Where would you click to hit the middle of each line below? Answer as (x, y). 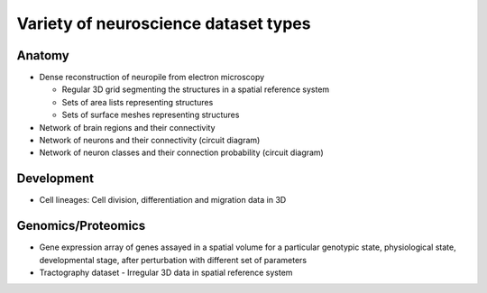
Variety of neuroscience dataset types (164, 23)
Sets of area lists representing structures (138, 102)
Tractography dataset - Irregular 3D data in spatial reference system (166, 272)
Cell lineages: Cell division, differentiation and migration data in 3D (163, 200)
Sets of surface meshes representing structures (151, 115)
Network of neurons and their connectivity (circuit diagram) (150, 141)
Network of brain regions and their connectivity (127, 127)
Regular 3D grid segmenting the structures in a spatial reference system (196, 89)
